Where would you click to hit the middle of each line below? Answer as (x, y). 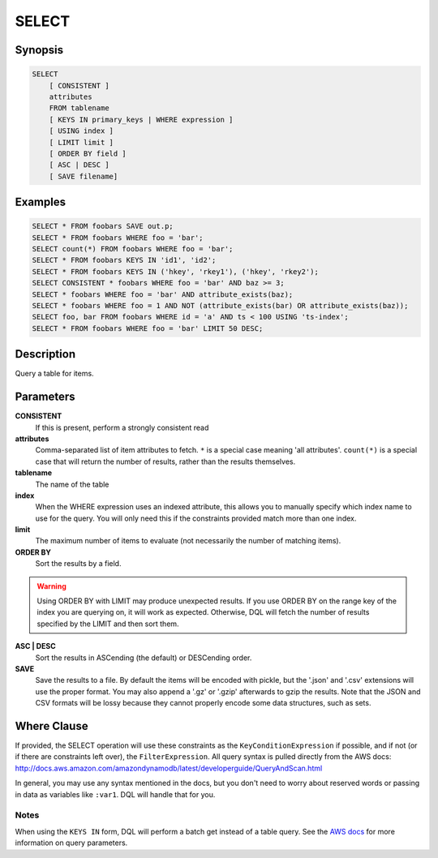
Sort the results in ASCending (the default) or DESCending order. (144, 658)
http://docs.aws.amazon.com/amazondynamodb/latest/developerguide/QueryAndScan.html (169, 768)
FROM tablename (79, 108)
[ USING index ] (81, 131)
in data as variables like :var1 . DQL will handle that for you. (115, 794)
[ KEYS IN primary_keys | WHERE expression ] (141, 119)
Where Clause (52, 726)
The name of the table (72, 484)
